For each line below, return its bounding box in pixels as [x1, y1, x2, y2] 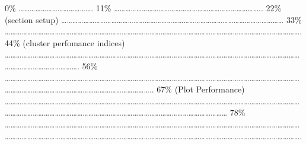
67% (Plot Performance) [157, 83, 245, 95]
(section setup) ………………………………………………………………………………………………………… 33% [5, 13, 302, 25]
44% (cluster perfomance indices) [5, 36, 125, 49]
